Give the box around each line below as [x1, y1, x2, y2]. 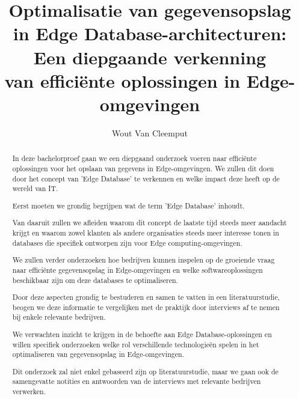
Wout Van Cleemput [111, 126, 188, 139]
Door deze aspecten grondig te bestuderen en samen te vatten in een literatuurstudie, [12, 292, 280, 302]
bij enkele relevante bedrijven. [12, 312, 106, 322]
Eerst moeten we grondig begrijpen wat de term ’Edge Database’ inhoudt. [12, 200, 245, 210]
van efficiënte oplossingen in [4, 68, 241, 93]
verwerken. [12, 386, 46, 397]
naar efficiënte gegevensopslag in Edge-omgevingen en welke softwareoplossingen [12, 264, 263, 275]
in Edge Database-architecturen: [13, 21, 287, 46]
